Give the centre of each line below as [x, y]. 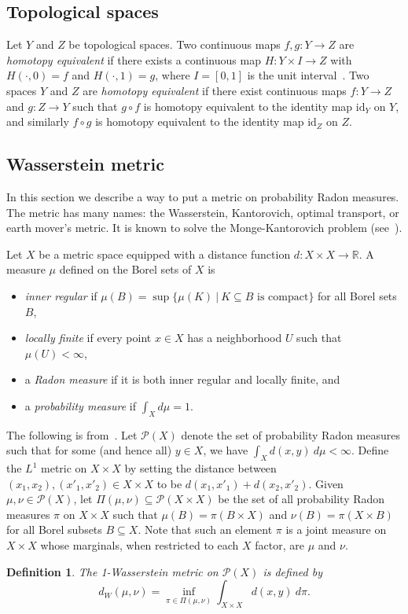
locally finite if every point [88, 338]
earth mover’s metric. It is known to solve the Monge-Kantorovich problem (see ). [204, 228]
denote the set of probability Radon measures [291, 434]
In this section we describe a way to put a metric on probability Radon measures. [203, 196]
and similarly [38, 121]
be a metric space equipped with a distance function [165, 254]
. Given [326, 483]
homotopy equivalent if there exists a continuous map [134, 59]
